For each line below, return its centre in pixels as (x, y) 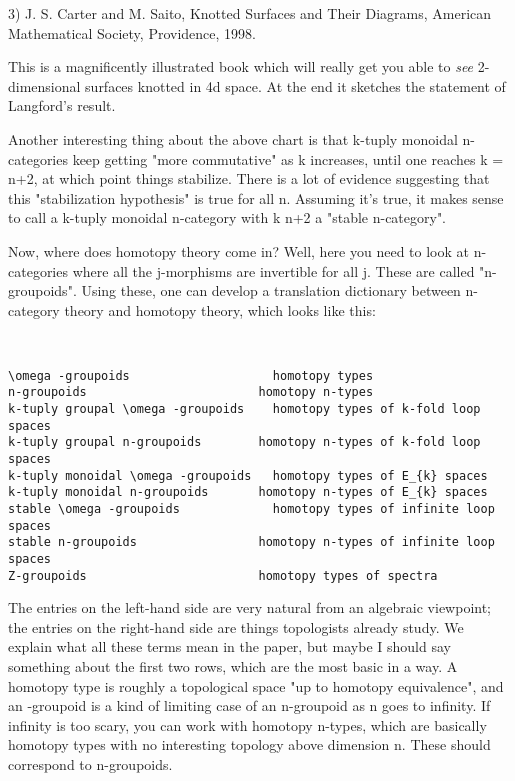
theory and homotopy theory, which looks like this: (220, 309)
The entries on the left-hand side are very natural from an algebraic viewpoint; (250, 607)
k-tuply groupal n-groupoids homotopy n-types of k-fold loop (244, 442)
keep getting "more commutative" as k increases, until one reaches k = (288, 158)
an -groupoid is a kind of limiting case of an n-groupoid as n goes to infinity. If (249, 705)
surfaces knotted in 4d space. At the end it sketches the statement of (295, 85)
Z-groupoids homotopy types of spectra (223, 575)
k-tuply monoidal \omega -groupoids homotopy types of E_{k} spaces (248, 475)
